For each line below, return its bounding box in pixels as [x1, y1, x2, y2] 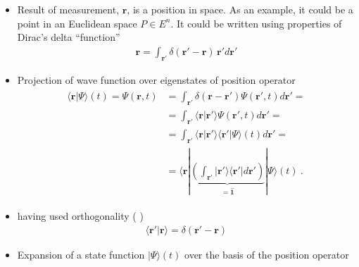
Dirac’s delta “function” [17, 30, 120, 44]
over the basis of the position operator [184, 247, 349, 261]
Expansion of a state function [17, 247, 145, 261]
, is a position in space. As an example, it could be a [127, 2, 353, 16]
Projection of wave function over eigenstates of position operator [17, 72, 296, 87]
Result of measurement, [17, 2, 120, 16]
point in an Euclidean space [17, 15, 137, 30]
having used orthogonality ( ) [17, 208, 144, 223]
